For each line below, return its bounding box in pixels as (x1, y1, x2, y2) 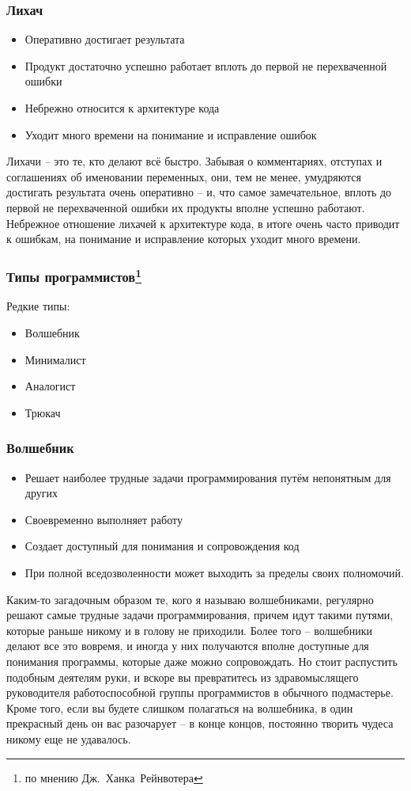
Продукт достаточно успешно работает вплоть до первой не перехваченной (25, 57, 387, 74)
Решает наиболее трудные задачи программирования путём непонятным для (25, 469, 391, 485)
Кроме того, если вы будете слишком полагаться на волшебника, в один (6, 699, 353, 716)
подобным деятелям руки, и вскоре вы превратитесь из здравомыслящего (6, 668, 359, 685)
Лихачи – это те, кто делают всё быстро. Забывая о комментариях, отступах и (6, 153, 383, 169)
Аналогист (25, 378, 76, 394)
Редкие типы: (6, 298, 70, 314)
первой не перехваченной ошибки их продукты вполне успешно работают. (6, 199, 365, 215)
